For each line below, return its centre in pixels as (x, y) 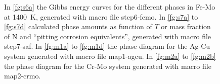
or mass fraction (186, 26)
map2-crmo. (23, 76)
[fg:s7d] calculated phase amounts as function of (78, 26)
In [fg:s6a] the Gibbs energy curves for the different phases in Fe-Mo (110, 7)
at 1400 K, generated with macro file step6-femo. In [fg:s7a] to (101, 16)
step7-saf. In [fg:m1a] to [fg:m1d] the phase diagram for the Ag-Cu (107, 46)
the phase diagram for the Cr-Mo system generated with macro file (108, 66)
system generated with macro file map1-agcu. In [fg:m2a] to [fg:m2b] (110, 56)
